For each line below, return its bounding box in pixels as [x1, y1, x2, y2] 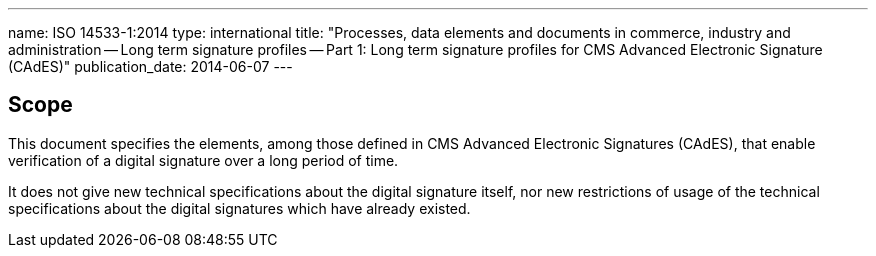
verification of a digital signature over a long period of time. [8, 151, 399, 169]
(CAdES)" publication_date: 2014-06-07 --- [8, 58, 293, 75]
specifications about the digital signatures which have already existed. [8, 199, 471, 217]
